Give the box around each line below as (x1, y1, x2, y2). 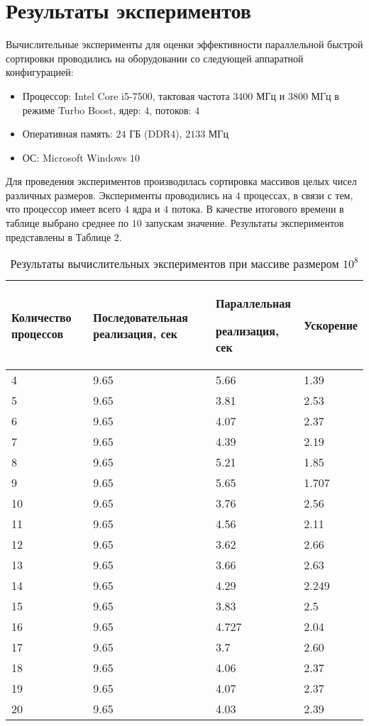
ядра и (132, 201, 160, 216)
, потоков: (149, 102, 192, 117)
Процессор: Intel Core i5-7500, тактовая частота (22, 88, 230, 103)
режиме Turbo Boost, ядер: (22, 102, 141, 117)
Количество (11, 308, 72, 325)
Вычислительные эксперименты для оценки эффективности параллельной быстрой (6, 37, 363, 52)
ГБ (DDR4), (129, 126, 182, 141)
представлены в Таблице (6, 229, 111, 244)
